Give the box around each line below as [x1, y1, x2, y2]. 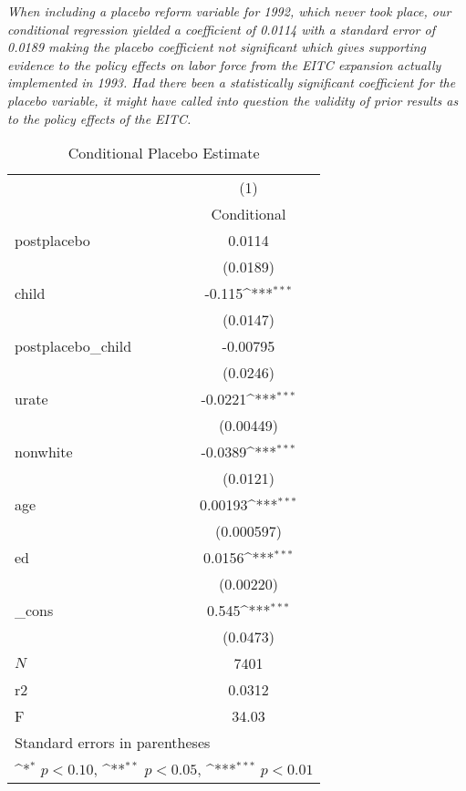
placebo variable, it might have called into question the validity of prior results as [7, 90, 459, 109]
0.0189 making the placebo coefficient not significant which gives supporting [7, 37, 427, 56]
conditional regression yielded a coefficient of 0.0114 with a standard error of [7, 19, 435, 38]
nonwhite [15, 441, 73, 463]
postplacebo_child [15, 335, 132, 357]
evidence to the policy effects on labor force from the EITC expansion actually [7, 55, 441, 74]
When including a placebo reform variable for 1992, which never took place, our [7, 2, 451, 20]
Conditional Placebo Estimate [67, 142, 260, 164]
